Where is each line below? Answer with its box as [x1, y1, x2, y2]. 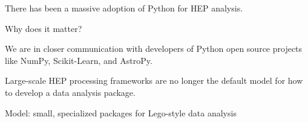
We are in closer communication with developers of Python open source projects [5, 42, 303, 55]
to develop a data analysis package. [5, 86, 136, 98]
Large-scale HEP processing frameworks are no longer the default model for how [5, 74, 303, 87]
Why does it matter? [5, 22, 82, 34]
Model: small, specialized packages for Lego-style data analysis [5, 106, 237, 119]
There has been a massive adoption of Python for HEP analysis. [5, 2, 243, 14]
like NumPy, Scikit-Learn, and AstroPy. [5, 54, 152, 66]
